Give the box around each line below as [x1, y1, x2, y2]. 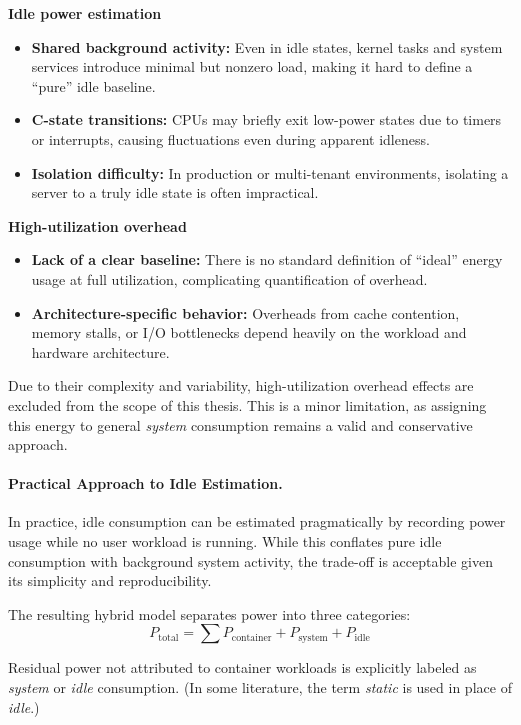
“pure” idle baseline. [31, 75, 156, 96]
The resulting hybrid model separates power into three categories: [8, 603, 411, 624]
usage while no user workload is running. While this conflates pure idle [8, 531, 442, 552]
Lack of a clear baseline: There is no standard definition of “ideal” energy [31, 249, 503, 270]
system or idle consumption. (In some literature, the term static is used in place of [8, 677, 512, 698]
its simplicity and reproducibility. [8, 570, 212, 591]
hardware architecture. [31, 341, 170, 362]
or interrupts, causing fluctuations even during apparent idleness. [31, 128, 430, 149]
